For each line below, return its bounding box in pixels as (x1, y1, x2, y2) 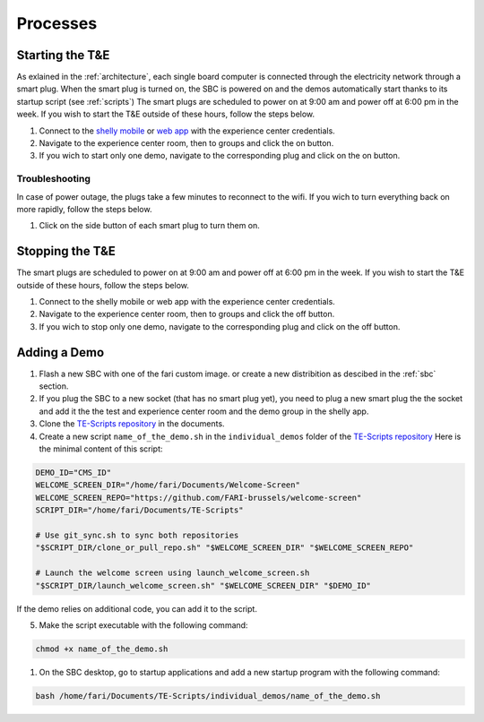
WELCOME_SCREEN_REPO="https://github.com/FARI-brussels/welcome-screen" (35, 493, 362, 503)
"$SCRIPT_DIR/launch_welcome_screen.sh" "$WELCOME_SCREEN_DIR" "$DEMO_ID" (35, 580, 372, 590)
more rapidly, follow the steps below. (16, 203, 152, 214)
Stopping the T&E (16, 244, 117, 259)
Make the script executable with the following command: (39, 619, 248, 631)
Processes (16, 13, 98, 33)
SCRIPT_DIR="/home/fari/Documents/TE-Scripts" (35, 505, 244, 515)
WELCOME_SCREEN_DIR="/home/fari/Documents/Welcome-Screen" (35, 480, 300, 490)
